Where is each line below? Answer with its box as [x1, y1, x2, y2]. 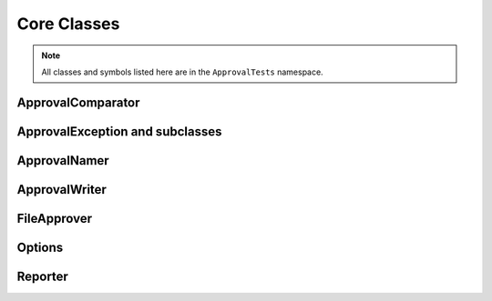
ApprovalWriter [16, 182, 107, 197]
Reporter [16, 268, 68, 284]
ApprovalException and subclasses [16, 124, 222, 139]
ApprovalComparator [16, 95, 140, 110]
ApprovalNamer [16, 153, 109, 168]
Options [16, 239, 64, 255]
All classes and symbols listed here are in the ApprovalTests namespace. [41, 66, 323, 77]
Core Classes [16, 14, 120, 34]
